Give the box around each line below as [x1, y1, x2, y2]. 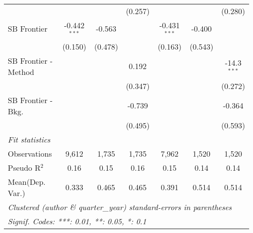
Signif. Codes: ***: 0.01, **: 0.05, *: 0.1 [8, 215, 146, 227]
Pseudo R [8, 161, 41, 173]
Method [8, 66, 35, 77]
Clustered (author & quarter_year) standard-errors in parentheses [8, 201, 232, 213]
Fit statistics [8, 133, 51, 145]
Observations [8, 147, 52, 159]
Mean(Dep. [8, 176, 46, 187]
